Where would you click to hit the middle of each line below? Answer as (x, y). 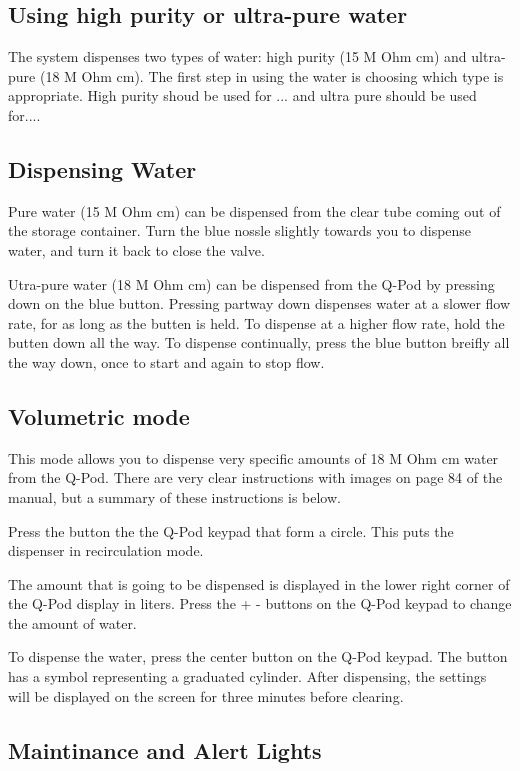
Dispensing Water (102, 168)
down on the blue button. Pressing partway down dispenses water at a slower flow (259, 303)
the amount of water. (72, 622)
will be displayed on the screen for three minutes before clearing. (206, 695)
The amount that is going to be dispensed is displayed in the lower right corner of (259, 583)
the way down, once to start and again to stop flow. (166, 361)
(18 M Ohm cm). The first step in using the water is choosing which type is (271, 75)
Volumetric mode (99, 415)
